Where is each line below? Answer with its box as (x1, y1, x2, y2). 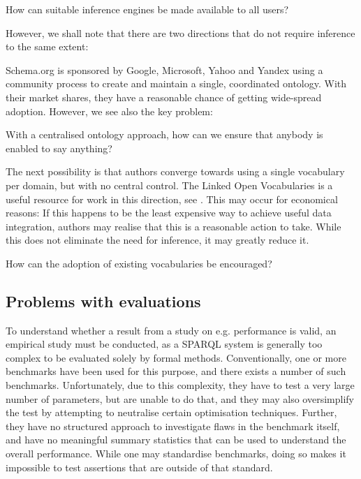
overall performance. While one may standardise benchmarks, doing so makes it (6, 446, 346, 461)
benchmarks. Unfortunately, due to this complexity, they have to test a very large (6, 378, 355, 392)
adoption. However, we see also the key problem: (6, 103, 213, 118)
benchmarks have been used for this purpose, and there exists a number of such (6, 364, 346, 378)
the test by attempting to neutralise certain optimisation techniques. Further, (6, 405, 337, 420)
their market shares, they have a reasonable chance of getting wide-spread (6, 89, 322, 104)
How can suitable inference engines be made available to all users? (6, 2, 289, 16)
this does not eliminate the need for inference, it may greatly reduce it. (6, 233, 309, 247)
